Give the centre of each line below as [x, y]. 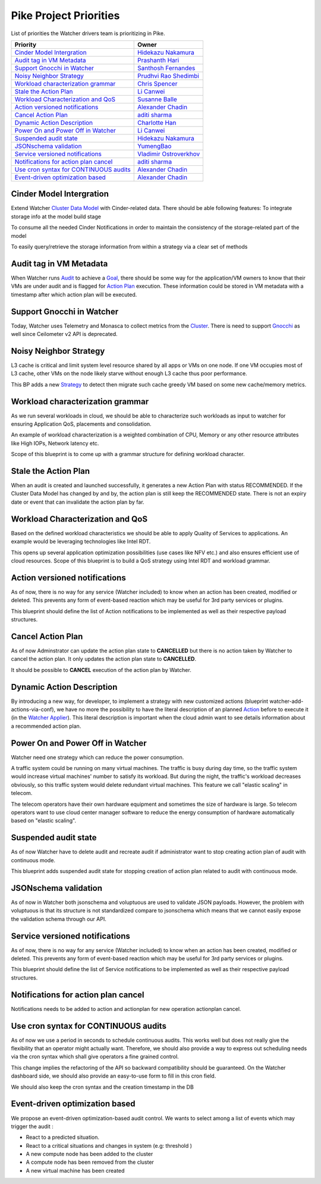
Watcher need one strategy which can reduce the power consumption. [97, 757]
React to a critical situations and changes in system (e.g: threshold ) [109, 1145]
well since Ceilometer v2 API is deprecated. [64, 334]
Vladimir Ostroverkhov [169, 153]
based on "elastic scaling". [44, 821]
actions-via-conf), [33, 709]
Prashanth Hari [158, 60]
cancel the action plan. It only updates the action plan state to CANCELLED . [103, 659]
